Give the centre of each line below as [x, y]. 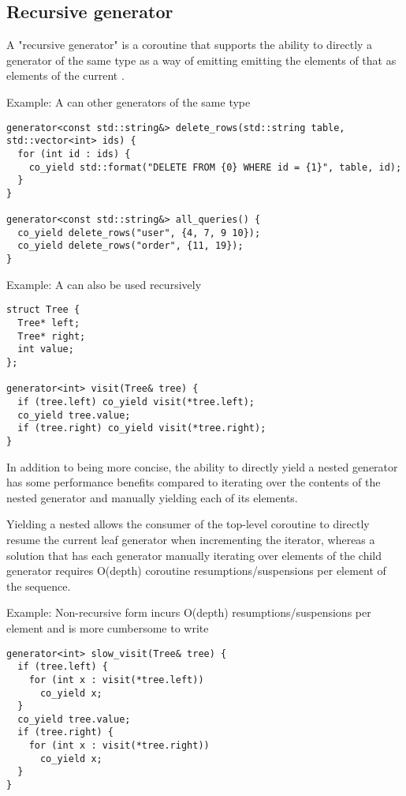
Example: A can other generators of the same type [129, 101]
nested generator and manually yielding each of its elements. [152, 497]
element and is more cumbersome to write [108, 627]
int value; [46, 349]
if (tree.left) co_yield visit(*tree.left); [136, 402]
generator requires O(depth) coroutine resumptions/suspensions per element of [196, 571]
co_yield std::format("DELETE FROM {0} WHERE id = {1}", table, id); [215, 167]
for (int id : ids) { [74, 154]
